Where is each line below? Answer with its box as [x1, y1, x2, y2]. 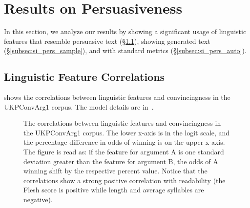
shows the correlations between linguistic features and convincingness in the [4, 92, 230, 102]
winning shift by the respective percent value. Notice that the [23, 166, 208, 176]
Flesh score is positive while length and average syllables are [23, 185, 204, 195]
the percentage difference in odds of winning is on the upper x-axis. [23, 137, 225, 147]
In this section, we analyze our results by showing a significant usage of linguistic [4, 26, 247, 37]
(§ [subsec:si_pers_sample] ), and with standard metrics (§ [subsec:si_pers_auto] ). [4, 45, 247, 56]
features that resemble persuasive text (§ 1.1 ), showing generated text [4, 36, 210, 46]
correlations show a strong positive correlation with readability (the [23, 175, 226, 185]
